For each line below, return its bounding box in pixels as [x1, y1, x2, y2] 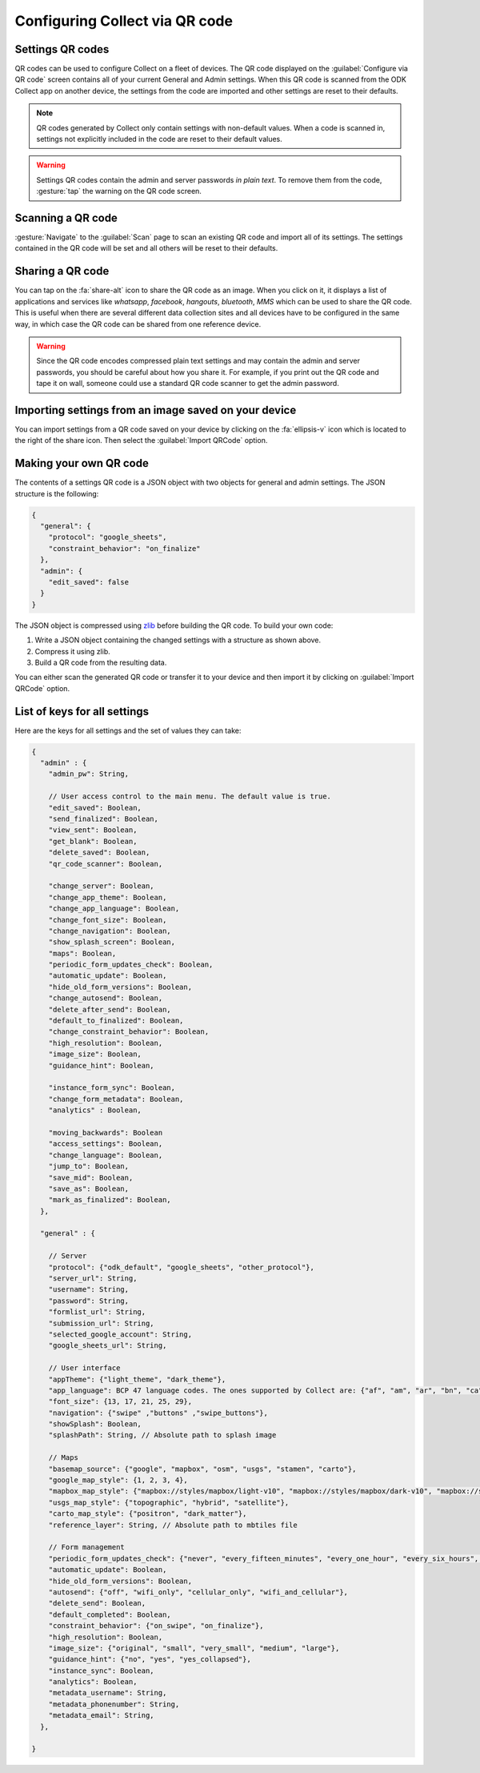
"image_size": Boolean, [48, 1050, 142, 1059]
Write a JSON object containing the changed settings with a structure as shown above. [34, 635, 322, 645]
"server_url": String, [48, 1274, 138, 1283]
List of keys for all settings [14, 705, 150, 718]
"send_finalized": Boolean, [48, 814, 159, 823]
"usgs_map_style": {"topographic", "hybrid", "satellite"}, [48, 1498, 290, 1507]
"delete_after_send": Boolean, [48, 1005, 171, 1014]
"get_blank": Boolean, [48, 837, 138, 846]
